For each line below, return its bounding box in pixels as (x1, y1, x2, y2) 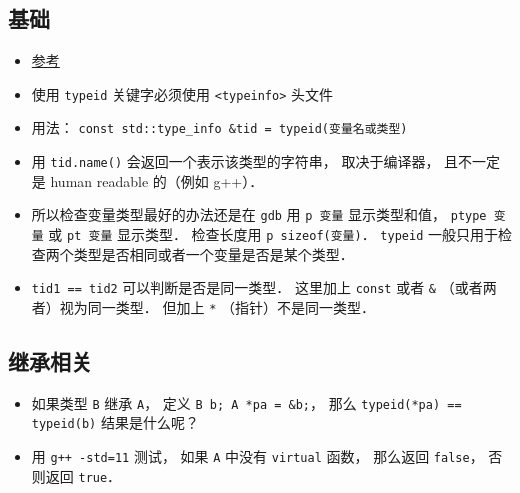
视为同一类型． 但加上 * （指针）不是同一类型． (59, 296, 375, 317)
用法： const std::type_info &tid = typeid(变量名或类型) (31, 117, 408, 138)
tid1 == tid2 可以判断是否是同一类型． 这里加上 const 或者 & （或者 (31, 277, 483, 298)
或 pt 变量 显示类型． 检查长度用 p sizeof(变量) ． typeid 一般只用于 (48, 224, 498, 245)
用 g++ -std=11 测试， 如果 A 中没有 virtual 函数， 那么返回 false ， (31, 446, 484, 467)
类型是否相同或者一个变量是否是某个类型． (73, 243, 354, 264)
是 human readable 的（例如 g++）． (31, 170, 264, 191)
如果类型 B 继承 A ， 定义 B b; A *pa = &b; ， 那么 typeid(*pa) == (31, 392, 462, 413)
